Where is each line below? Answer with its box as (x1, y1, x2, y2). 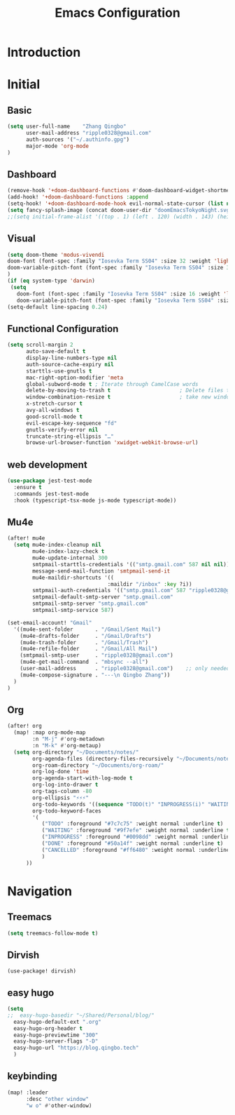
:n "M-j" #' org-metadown (32, 735, 105, 743)
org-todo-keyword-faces (32, 807, 101, 815)
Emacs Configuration (55, 5, 180, 21)
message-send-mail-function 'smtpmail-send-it (32, 567, 171, 575)
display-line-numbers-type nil (25, 354, 117, 361)
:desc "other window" (25, 1095, 90, 1102)
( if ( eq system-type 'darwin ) (7, 277, 96, 285)
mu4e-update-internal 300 (32, 554, 108, 561)
